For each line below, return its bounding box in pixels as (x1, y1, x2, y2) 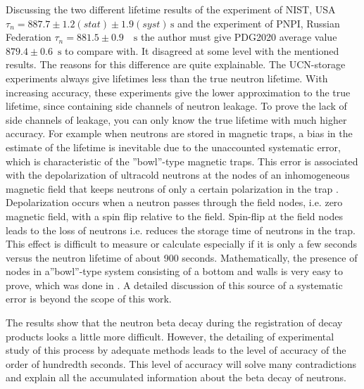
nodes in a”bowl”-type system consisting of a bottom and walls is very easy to (6, 264, 343, 279)
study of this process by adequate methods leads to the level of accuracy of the (6, 343, 346, 357)
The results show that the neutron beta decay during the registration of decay (6, 315, 343, 330)
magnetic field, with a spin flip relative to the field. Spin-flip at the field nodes (6, 208, 343, 223)
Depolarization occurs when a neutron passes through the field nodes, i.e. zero (6, 195, 343, 210)
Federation (6, 30, 51, 44)
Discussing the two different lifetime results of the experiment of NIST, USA (6, 2, 336, 16)
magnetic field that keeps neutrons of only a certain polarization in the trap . (6, 181, 339, 196)
